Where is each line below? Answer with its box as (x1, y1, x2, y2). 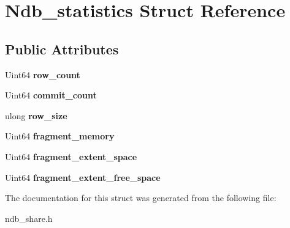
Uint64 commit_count (5, 89, 97, 101)
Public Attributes (5, 39, 119, 58)
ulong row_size (5, 109, 67, 122)
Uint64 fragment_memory (5, 130, 115, 142)
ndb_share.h (5, 211, 53, 224)
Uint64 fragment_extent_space (5, 150, 137, 163)
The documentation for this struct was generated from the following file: (5, 191, 277, 204)
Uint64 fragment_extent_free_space (5, 171, 161, 183)
